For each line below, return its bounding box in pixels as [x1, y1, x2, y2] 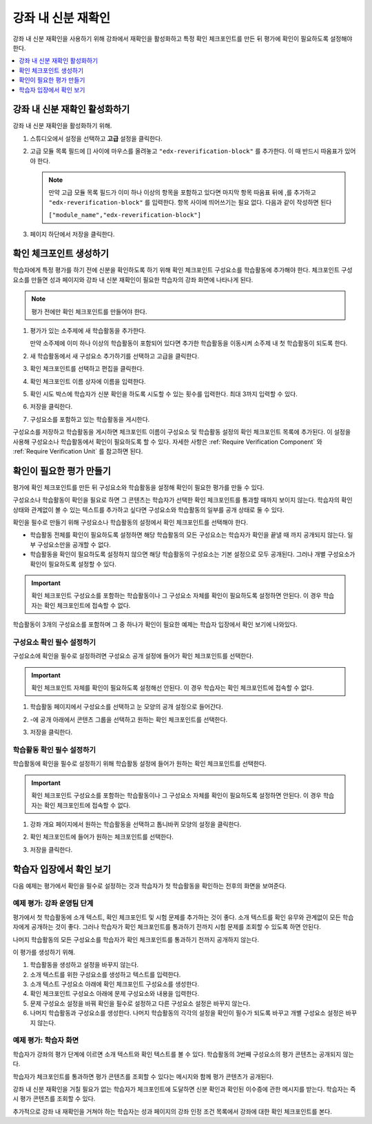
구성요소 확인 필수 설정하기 [12, 637, 96, 647]
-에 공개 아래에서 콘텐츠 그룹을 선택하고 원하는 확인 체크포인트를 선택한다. [30, 715, 228, 724]
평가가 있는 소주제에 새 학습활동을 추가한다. [30, 327, 146, 334]
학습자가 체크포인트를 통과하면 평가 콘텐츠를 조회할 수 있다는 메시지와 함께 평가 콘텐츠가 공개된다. [12, 1072, 274, 1081]
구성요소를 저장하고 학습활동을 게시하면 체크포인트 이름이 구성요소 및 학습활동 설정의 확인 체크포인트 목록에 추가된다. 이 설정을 [12, 428, 351, 436]
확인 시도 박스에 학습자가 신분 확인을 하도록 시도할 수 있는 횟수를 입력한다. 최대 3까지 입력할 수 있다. [30, 389, 298, 398]
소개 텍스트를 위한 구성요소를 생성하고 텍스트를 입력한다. [30, 970, 181, 979]
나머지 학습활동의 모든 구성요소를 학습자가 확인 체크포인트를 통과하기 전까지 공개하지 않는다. [12, 935, 260, 943]
